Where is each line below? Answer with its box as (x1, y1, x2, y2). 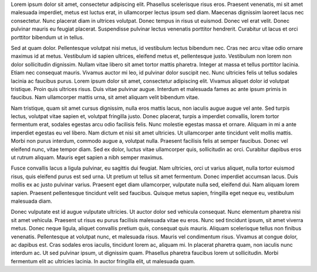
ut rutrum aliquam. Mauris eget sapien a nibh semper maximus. (11, 154, 164, 161)
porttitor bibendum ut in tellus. (11, 33, 85, 41)
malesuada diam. (11, 197, 52, 204)
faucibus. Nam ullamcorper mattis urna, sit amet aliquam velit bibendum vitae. (11, 94, 200, 101)
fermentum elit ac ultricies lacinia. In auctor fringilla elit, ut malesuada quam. (11, 257, 195, 264)
